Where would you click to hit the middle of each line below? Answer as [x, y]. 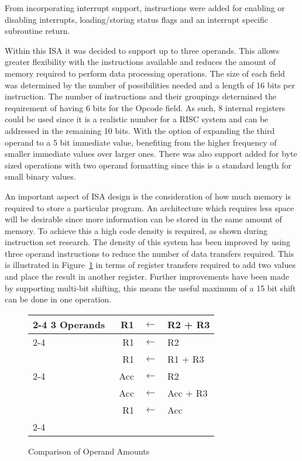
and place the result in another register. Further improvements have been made [147, 276]
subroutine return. [37, 31]
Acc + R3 [187, 393]
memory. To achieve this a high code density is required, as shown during [136, 230]
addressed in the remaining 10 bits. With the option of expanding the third [140, 130]
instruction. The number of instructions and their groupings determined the [141, 96]
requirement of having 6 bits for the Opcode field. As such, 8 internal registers [145, 107]
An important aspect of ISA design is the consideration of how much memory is [148, 196]
